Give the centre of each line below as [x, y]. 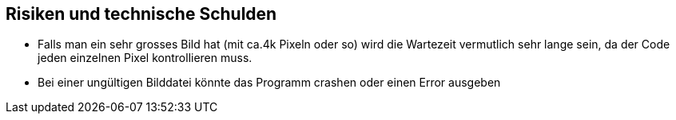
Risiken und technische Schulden [141, 14]
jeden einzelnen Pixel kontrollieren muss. [145, 58]
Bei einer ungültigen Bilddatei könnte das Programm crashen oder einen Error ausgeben [269, 83]
